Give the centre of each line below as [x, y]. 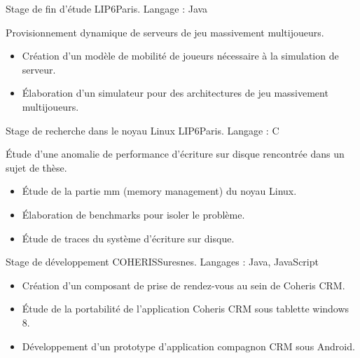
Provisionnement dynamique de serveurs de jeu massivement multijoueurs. [165, 32]
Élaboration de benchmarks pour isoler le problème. [133, 214]
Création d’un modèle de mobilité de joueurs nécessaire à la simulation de [180, 56]
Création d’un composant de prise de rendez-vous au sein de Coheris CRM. [184, 285]
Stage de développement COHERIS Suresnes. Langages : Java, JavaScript [162, 262]
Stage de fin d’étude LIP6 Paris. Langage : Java [107, 8]
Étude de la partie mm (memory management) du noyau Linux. [159, 191]
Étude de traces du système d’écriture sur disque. [128, 238]
